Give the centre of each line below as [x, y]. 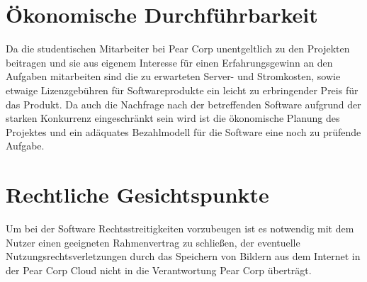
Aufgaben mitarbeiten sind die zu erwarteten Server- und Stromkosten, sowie [173, 76]
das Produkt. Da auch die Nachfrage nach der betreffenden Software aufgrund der [183, 104]
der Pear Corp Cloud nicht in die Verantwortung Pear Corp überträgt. [159, 270]
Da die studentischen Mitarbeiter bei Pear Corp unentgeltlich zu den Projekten [178, 49]
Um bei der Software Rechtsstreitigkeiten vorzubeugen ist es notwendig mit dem [180, 228]
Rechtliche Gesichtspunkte [137, 194]
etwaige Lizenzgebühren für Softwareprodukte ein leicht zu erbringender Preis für [182, 90]
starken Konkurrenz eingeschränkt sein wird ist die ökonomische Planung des [173, 118]
